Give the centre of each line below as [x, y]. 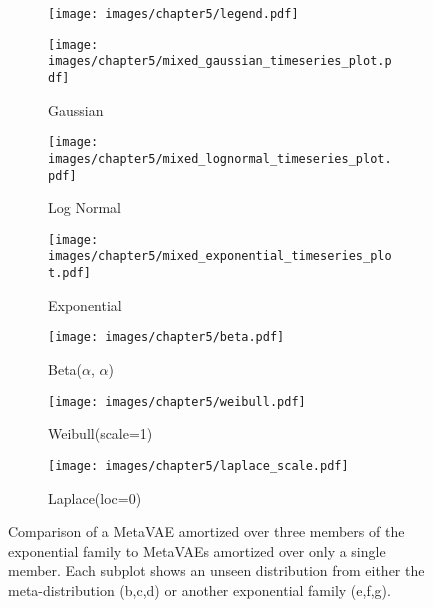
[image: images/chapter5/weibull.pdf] [177, 401]
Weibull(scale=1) [100, 433]
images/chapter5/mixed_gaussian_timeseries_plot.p [220, 61]
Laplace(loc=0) [95, 497]
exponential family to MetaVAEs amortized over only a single [197, 550]
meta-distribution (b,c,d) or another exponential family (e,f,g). [199, 589]
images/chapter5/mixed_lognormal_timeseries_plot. [220, 158]
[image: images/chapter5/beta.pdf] [166, 337]
